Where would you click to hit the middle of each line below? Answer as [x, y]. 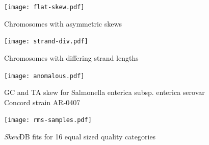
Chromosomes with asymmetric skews [63, 23]
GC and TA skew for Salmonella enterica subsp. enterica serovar [104, 92]
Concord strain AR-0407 [42, 102]
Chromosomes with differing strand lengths [71, 57]
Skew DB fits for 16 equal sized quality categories [80, 136]
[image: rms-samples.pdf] [48, 120]
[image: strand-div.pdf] [46, 42]
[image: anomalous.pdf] [44, 76]
